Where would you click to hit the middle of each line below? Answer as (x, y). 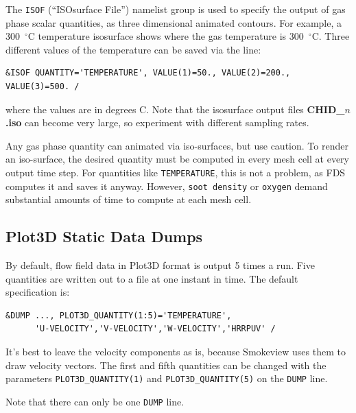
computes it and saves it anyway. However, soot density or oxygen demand (167, 186)
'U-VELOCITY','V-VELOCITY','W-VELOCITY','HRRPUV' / (155, 329)
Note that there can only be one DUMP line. (95, 401)
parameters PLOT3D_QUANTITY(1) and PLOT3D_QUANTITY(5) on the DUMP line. (167, 378)
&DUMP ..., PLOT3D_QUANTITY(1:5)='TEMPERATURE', (119, 315)
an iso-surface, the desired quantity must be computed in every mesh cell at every (177, 159)
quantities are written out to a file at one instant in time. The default (152, 278)
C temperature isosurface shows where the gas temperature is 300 (166, 36)
